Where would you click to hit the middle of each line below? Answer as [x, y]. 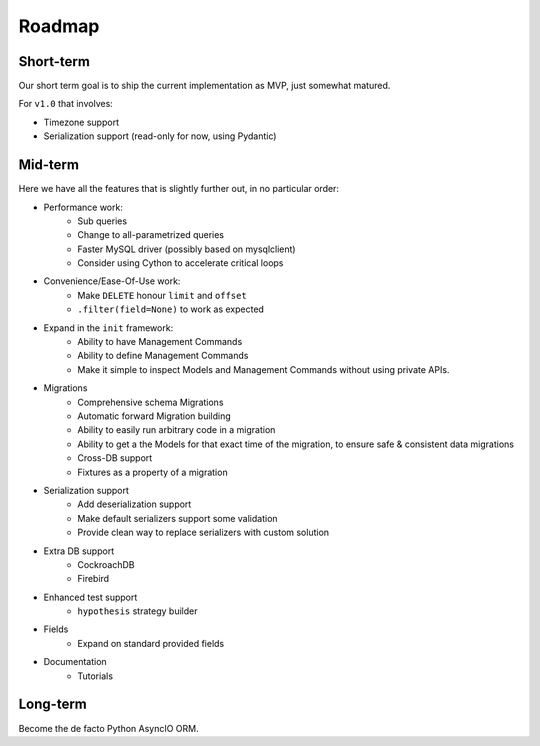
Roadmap [59, 26]
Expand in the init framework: [108, 327]
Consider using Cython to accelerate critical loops [180, 263]
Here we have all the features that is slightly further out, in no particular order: [179, 189]
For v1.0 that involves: [66, 104]
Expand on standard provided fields [151, 643]
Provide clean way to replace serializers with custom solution [203, 532]
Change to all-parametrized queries [151, 235]
